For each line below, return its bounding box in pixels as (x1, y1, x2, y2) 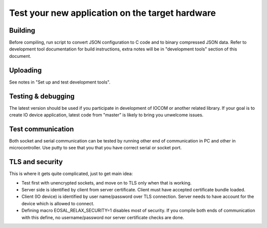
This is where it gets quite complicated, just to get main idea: (9, 171, 133, 177)
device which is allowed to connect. (21, 200, 95, 206)
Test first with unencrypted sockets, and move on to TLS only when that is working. (21, 180, 192, 185)
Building (9, 26, 36, 35)
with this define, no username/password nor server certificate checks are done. (21, 214, 184, 220)
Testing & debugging (9, 92, 75, 100)
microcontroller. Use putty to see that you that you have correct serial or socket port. (9, 145, 182, 151)
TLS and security (9, 158, 63, 166)
